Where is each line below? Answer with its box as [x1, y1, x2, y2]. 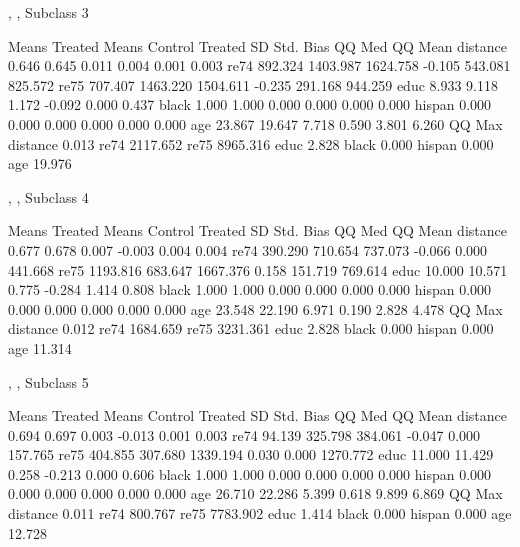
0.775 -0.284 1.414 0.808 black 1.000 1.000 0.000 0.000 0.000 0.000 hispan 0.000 [8, 279, 492, 300]
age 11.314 [8, 337, 72, 358]
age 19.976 [8, 153, 72, 174]
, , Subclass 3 [8, 2, 89, 22]
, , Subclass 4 [8, 186, 89, 207]
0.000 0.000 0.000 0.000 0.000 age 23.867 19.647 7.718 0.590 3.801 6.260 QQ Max [8, 113, 503, 134]
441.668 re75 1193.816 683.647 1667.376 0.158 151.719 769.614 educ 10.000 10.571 [8, 259, 508, 280]
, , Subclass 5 [8, 371, 89, 392]
